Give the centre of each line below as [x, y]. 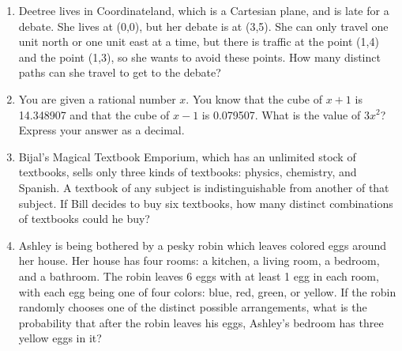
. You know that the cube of [254, 98]
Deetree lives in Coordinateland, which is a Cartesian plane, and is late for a [204, 10]
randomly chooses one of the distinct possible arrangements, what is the [193, 307]
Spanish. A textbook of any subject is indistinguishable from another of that [204, 187]
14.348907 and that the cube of [94, 114]
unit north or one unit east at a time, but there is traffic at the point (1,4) [199, 42]
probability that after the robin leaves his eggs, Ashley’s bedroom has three [201, 322]
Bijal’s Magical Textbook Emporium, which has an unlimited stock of [187, 156]
